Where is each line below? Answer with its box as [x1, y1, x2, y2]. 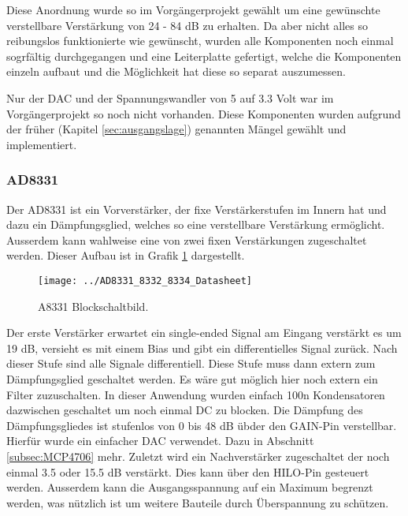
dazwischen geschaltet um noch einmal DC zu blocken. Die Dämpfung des [6, 402, 363, 418]
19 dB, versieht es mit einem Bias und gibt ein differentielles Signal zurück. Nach [6, 339, 398, 356]
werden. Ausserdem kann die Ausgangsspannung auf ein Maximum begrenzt [6, 479, 373, 495]
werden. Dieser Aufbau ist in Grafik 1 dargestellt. [6, 247, 245, 264]
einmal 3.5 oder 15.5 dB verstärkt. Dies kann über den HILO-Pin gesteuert [6, 463, 369, 480]
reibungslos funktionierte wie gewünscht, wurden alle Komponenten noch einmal [6, 32, 394, 49]
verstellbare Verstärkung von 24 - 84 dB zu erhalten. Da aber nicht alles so [6, 17, 369, 33]
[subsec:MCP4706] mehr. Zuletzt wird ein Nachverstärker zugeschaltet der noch [6, 447, 390, 464]
